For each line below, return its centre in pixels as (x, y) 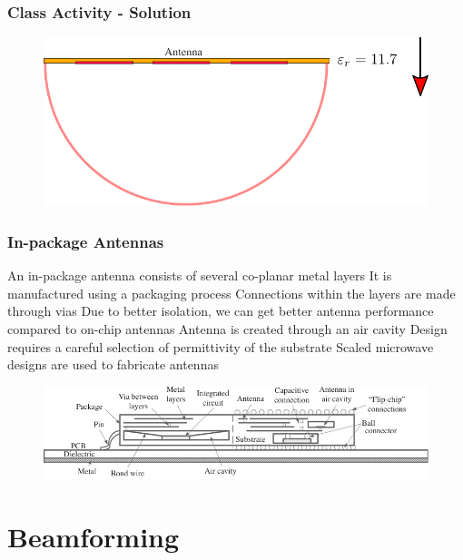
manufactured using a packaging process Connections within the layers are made (231, 293)
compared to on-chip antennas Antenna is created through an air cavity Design (227, 329)
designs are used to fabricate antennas (113, 364)
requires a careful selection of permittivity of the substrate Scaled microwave (221, 346)
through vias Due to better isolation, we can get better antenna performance (221, 311)
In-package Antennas (86, 241)
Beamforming (94, 536)
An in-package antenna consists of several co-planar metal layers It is (200, 275)
